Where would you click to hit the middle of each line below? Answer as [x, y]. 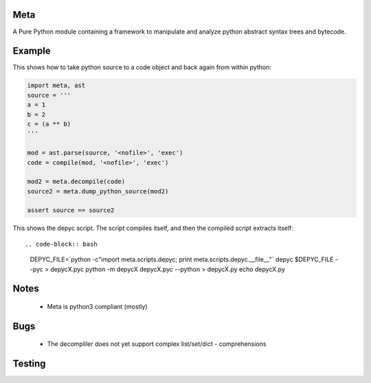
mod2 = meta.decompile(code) [76, 182]
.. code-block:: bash [61, 244]
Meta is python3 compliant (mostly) [97, 307]
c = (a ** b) [49, 124]
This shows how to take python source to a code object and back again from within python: [142, 67]
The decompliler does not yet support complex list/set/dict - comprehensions [157, 344]
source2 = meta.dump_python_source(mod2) [98, 191]
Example [32, 51]
